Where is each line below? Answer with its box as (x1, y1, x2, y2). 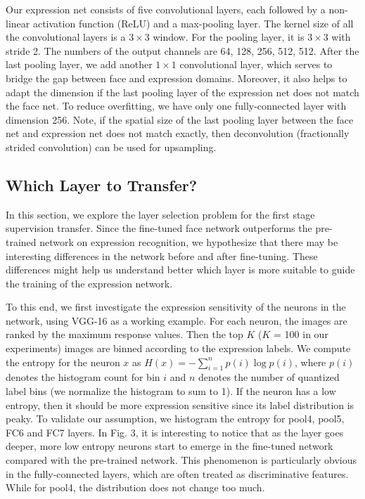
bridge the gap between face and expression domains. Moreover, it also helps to (6, 70, 347, 85)
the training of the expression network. (6, 276, 173, 290)
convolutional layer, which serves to (179, 57, 333, 72)
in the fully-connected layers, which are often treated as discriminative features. (6, 466, 349, 481)
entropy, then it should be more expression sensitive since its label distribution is (6, 397, 354, 412)
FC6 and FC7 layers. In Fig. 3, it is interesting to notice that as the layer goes (6, 425, 344, 439)
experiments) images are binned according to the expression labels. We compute (6, 341, 351, 356)
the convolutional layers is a (6, 30, 126, 44)
